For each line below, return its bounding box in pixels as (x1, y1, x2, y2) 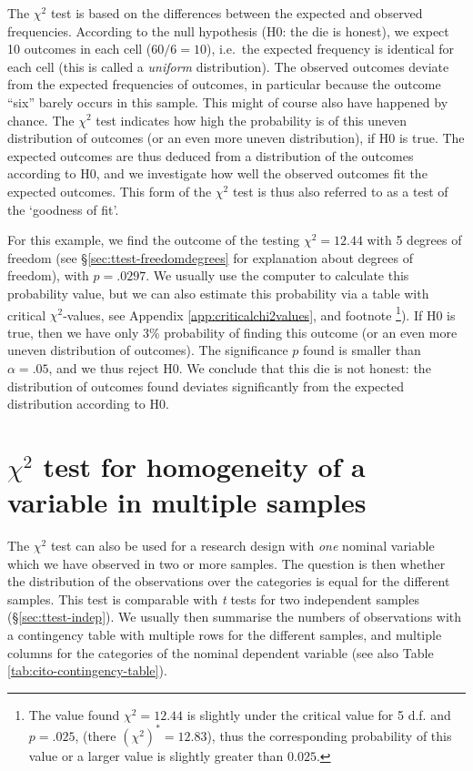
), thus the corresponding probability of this (206, 725, 452, 745)
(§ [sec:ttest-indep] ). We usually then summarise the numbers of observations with (7, 607, 462, 626)
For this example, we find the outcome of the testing (7, 230, 300, 249)
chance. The (7, 110, 75, 129)
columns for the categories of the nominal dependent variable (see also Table (7, 643, 434, 662)
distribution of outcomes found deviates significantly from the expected (7, 376, 404, 395)
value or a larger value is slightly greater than (28, 746, 284, 765)
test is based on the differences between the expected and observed (50, 4, 423, 22)
